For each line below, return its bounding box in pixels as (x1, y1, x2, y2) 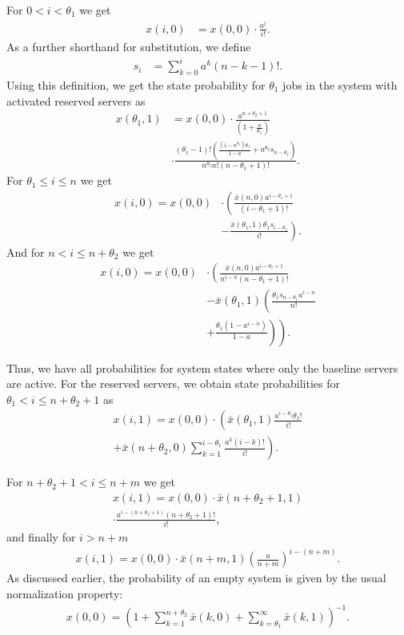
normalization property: (6, 585, 123, 601)
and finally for (6, 529, 76, 545)
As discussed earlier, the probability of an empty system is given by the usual (6, 569, 386, 586)
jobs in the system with (282, 76, 398, 93)
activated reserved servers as (6, 92, 146, 109)
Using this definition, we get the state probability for (6, 76, 266, 93)
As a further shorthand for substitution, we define (6, 38, 251, 54)
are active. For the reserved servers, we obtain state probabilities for (6, 375, 340, 392)
